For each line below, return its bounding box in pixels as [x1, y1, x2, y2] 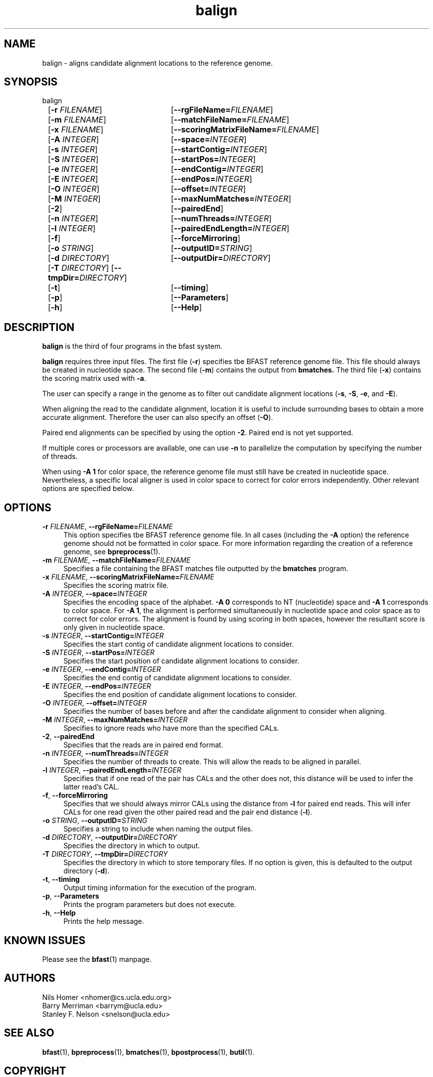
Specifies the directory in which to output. [63, 841, 200, 850]
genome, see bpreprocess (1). [63, 547, 161, 556]
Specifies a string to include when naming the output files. [63, 825, 253, 833]
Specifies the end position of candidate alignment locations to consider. [63, 690, 297, 699]
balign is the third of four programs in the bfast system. [42, 342, 222, 351]
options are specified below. [42, 484, 134, 493]
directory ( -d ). [63, 867, 110, 875]
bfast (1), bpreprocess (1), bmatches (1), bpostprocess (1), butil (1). [42, 1047, 255, 1056]
